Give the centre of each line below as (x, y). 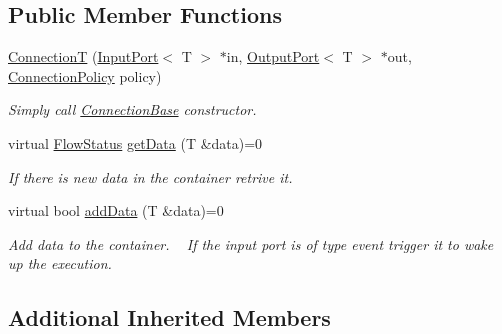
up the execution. (60, 263)
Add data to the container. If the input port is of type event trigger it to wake (251, 243)
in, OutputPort (273, 56)
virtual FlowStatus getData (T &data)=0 (135, 142)
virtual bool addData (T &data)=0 (116, 210)
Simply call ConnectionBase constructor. (132, 109)
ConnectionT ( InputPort (83, 56)
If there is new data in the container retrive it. (150, 176)
